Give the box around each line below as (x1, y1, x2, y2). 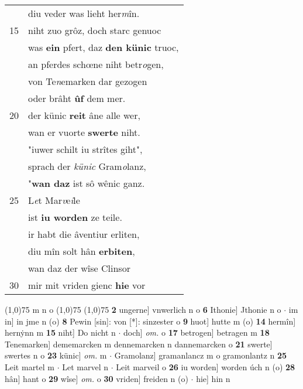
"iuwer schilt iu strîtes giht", (28, 142, 143, 156)
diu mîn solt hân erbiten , (28, 244, 135, 258)
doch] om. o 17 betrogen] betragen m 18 (123, 326, 270, 339)
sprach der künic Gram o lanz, (28, 159, 146, 173)
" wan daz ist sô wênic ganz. (28, 176, 145, 190)
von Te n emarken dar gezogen (28, 74, 147, 88)
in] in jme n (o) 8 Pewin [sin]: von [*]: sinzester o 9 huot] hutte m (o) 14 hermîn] (5, 315, 296, 327)
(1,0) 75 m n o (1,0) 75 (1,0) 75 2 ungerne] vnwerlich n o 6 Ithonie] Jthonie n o (5, 303, 281, 315)
